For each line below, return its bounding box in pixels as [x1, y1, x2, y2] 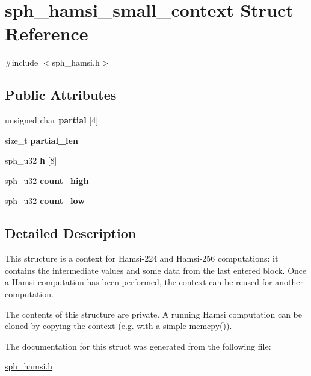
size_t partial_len [5, 134, 78, 146]
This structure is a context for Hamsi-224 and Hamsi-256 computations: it [5, 252, 279, 265]
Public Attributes [5, 85, 117, 104]
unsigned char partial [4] [5, 114, 99, 126]
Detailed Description [5, 224, 137, 242]
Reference [5, 21, 88, 46]
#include [5, 56, 38, 69]
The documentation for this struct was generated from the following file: [5, 339, 271, 352]
